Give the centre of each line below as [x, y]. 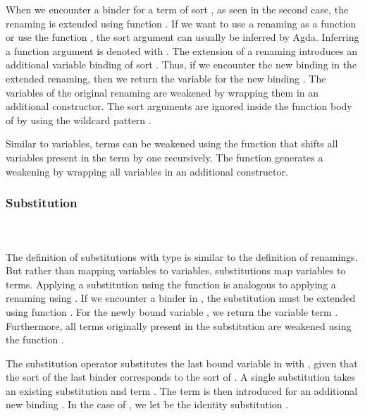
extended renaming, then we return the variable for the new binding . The [166, 78]
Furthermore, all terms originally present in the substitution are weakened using [179, 325]
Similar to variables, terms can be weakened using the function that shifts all [172, 143]
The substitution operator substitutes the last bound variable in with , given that [182, 363]
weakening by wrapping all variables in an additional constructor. [147, 171]
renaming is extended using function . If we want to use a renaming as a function [181, 23]
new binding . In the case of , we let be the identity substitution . [147, 404]
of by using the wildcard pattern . [79, 120]
